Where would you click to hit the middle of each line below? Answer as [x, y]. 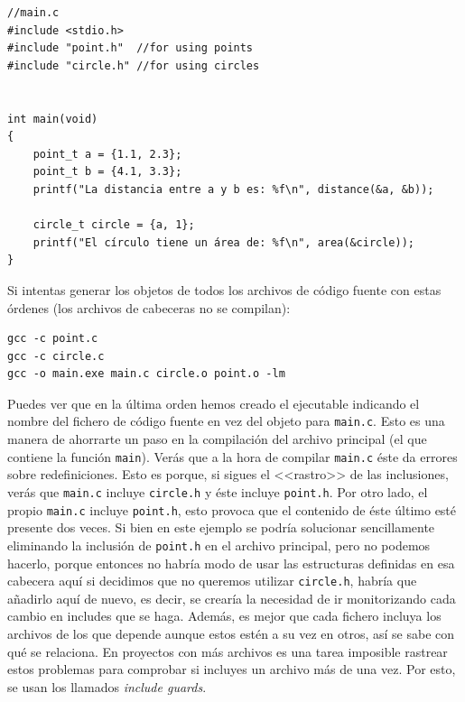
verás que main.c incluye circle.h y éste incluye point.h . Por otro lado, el [218, 491]
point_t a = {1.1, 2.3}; [107, 154]
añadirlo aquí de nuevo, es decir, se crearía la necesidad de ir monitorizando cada [232, 598]
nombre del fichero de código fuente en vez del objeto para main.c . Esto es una [226, 421]
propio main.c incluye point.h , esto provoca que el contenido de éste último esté [232, 509]
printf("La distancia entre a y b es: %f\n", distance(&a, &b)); [233, 189]
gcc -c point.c [53, 339]
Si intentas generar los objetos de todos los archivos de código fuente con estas [224, 289]
